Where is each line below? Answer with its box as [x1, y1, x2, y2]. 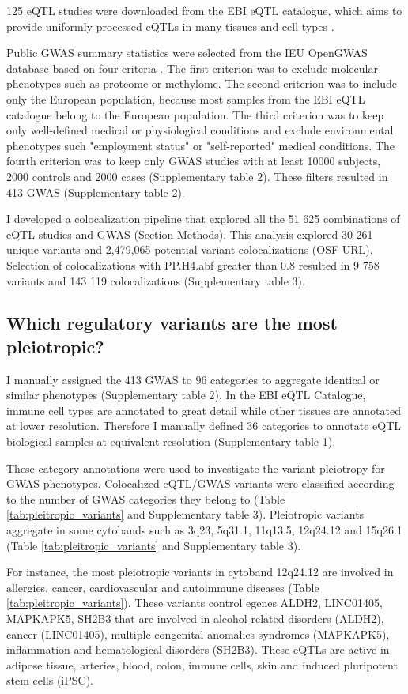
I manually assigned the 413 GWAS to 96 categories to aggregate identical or [6, 371, 380, 387]
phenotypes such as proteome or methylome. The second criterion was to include [6, 75, 397, 92]
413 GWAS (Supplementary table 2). [6, 183, 185, 200]
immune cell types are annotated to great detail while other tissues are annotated [6, 402, 401, 418]
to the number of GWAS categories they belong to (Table [6, 490, 285, 507]
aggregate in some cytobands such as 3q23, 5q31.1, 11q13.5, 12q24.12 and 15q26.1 [6, 522, 402, 538]
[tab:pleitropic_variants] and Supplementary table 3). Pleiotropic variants [6, 506, 365, 522]
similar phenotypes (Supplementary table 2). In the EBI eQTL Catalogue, [6, 387, 366, 403]
